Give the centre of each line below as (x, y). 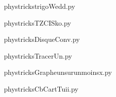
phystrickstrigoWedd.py (40, 6)
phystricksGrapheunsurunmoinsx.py (58, 72)
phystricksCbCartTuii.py (41, 88)
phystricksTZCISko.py (38, 22)
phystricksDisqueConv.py (42, 39)
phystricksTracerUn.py (38, 55)
